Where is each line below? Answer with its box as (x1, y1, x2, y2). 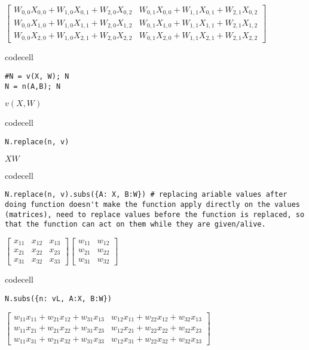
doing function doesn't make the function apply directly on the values (5, 200, 300, 209)
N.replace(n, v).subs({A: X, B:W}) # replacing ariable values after (5, 190, 287, 199)
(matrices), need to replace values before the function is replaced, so (5, 210, 305, 219)
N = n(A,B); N (5, 82, 61, 91)
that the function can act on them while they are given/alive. (5, 220, 266, 229)
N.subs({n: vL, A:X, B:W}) (5, 294, 112, 303)
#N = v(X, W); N (5, 72, 69, 81)
